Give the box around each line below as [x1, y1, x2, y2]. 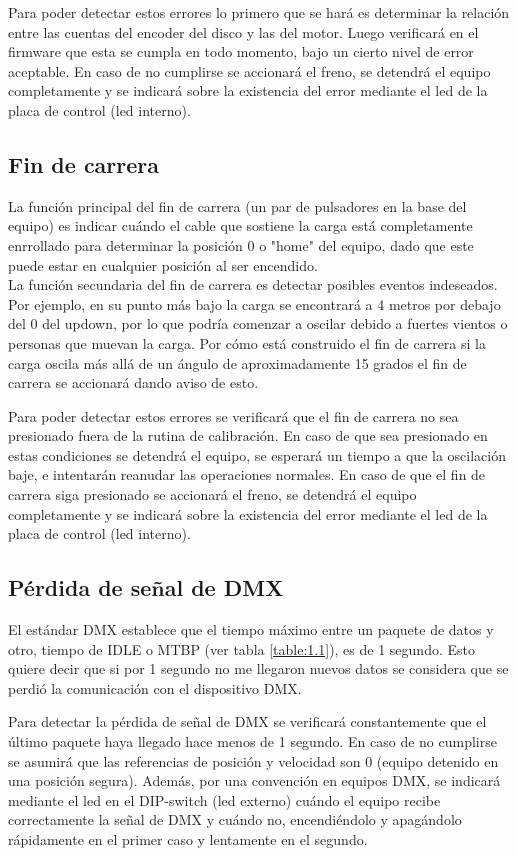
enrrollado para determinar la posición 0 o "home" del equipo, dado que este [8, 234, 474, 255]
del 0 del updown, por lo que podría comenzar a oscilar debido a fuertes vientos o [8, 313, 508, 334]
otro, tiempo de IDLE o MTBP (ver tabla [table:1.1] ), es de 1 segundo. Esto [8, 638, 475, 659]
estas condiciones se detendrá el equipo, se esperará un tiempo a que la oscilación [8, 444, 506, 465]
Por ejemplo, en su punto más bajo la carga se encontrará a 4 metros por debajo [8, 293, 501, 314]
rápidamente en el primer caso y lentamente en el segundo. [8, 829, 368, 849]
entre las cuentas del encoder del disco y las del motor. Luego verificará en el [8, 21, 479, 42]
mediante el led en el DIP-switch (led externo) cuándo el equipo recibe [8, 789, 441, 810]
